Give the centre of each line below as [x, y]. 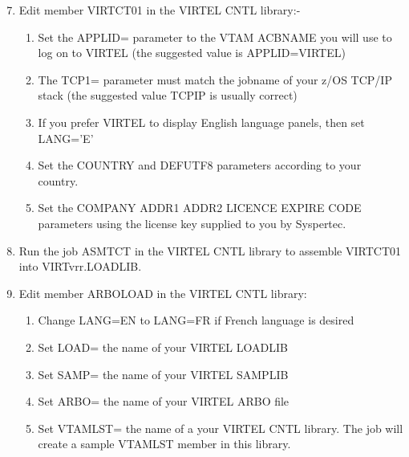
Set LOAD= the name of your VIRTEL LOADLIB [163, 347]
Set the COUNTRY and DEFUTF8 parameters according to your [200, 165]
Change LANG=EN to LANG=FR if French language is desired [196, 320]
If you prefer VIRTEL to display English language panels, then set [201, 122]
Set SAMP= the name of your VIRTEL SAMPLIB [163, 374]
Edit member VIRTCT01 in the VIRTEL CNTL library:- [160, 10]
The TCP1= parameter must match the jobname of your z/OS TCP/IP [215, 79]
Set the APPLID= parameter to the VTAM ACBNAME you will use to [215, 37]
